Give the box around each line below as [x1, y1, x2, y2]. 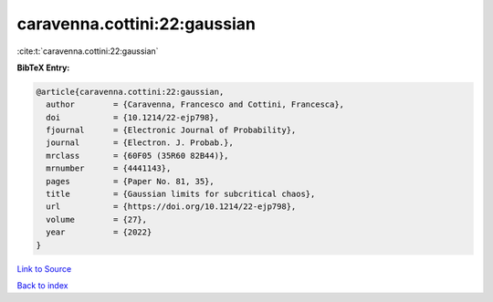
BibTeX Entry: [16, 62, 70, 73]
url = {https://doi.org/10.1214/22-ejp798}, [46, 202, 297, 212]
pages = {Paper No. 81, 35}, [46, 176, 215, 186]
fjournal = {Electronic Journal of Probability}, [46, 125, 297, 136]
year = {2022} [46, 227, 152, 237]
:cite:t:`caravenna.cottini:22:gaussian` [16, 46, 159, 57]
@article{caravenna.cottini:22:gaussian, [36, 87, 225, 97]
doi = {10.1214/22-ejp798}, [46, 112, 219, 122]
